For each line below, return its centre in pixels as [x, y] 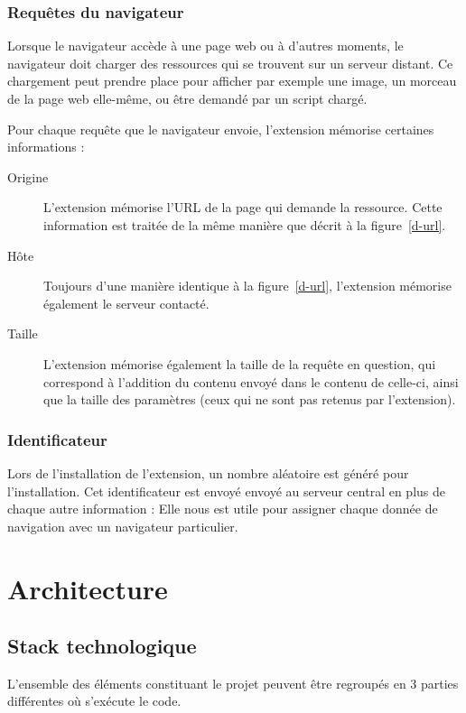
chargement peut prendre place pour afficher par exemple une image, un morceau [232, 81]
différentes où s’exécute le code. [94, 701]
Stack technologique [102, 646]
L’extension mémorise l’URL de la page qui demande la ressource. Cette [243, 207]
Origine [28, 176]
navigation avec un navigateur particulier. [123, 526]
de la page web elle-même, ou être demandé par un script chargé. [187, 98]
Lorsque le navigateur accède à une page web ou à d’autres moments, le [205, 46]
